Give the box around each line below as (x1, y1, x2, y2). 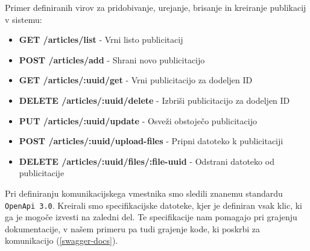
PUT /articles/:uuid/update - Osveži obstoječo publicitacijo (19, 114, 257, 127)
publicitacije (19, 167, 65, 179)
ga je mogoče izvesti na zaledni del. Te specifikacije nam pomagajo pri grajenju (5, 211, 297, 223)
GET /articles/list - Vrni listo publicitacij (19, 33, 183, 46)
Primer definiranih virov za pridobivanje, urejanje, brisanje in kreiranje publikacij (5, 1, 306, 13)
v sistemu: (5, 13, 42, 25)
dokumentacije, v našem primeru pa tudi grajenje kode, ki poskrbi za (5, 222, 261, 235)
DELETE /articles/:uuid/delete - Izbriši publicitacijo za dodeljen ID (19, 94, 290, 106)
